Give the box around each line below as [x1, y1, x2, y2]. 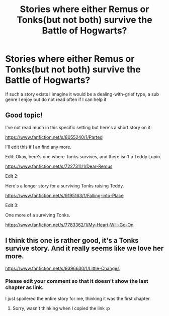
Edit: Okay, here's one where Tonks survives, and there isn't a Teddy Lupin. [5, 153, 162, 159]
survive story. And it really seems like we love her [5, 244, 164, 253]
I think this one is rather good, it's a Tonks [5, 236, 139, 245]
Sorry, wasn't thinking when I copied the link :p [12, 305, 110, 311]
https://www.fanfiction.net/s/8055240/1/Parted [5, 134, 103, 140]
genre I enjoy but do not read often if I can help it [5, 96, 107, 102]
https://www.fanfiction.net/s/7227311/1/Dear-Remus [5, 163, 113, 169]
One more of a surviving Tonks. [5, 212, 70, 218]
